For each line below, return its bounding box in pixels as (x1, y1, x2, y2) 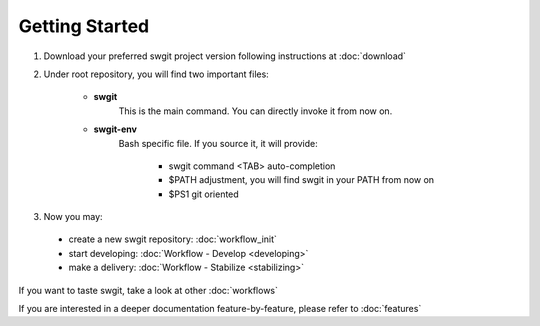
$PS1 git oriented (168, 188, 239, 200)
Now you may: (43, 211, 104, 223)
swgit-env (93, 123, 137, 135)
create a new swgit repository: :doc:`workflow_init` (68, 233, 277, 245)
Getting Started (18, 15, 150, 37)
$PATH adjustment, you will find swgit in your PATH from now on (168, 174, 435, 186)
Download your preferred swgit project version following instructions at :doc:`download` (43, 50, 407, 62)
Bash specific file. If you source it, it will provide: (118, 137, 319, 149)
